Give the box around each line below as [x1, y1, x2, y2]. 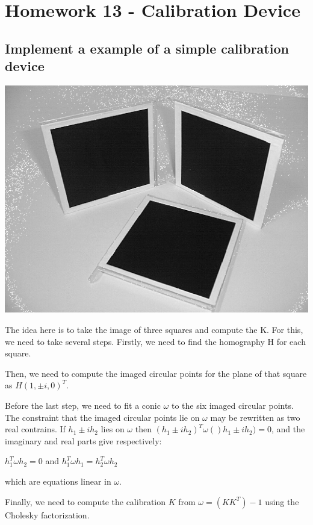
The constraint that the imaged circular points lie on [5, 411, 200, 423]
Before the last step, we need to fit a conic [5, 399, 161, 412]
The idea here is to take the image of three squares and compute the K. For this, [5, 323, 303, 336]
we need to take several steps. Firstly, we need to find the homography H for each [5, 335, 306, 347]
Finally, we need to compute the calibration [5, 495, 166, 508]
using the [265, 495, 299, 508]
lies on [101, 423, 125, 435]
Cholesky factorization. [5, 508, 90, 521]
